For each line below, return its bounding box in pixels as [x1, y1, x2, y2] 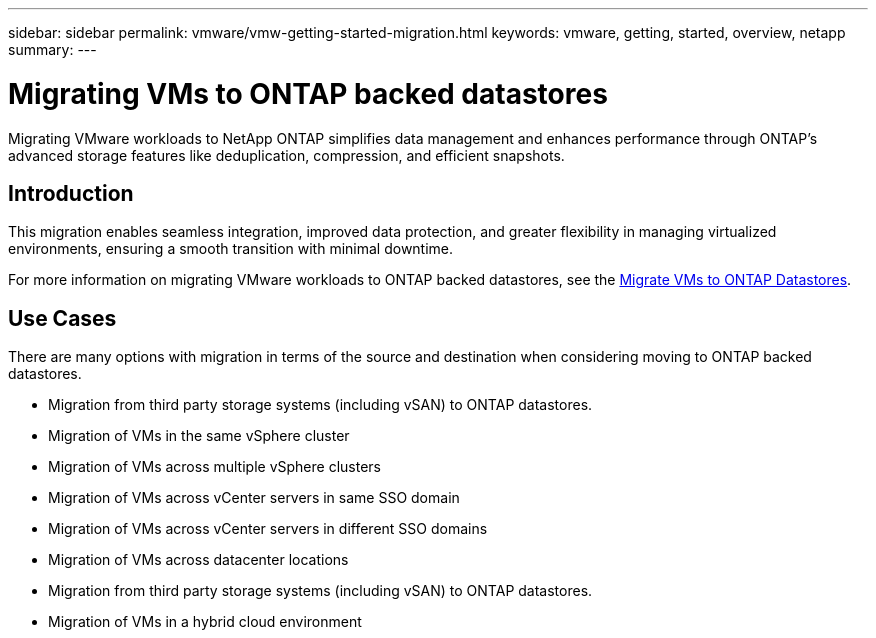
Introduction [8, 180, 134, 206]
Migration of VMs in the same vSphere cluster [48, 427, 350, 445]
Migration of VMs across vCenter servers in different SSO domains [48, 520, 488, 538]
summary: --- [8, 41, 97, 58]
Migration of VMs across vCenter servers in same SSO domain [48, 489, 460, 507]
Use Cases [8, 305, 117, 331]
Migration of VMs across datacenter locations [48, 551, 349, 569]
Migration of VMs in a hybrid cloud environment [48, 613, 362, 631]
